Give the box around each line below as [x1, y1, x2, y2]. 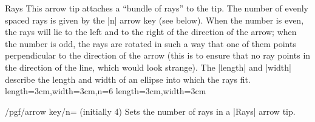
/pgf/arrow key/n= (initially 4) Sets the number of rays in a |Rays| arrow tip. [5, 104, 296, 117]
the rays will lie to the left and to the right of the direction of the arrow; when [5, 25, 297, 38]
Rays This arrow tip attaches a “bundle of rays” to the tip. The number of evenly [5, 2, 308, 14]
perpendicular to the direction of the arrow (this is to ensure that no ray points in [5, 49, 311, 62]
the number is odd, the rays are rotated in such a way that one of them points [5, 37, 296, 50]
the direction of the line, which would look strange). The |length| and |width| [5, 60, 291, 73]
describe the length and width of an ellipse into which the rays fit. [5, 72, 251, 85]
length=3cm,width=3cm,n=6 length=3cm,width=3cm [5, 85, 206, 97]
